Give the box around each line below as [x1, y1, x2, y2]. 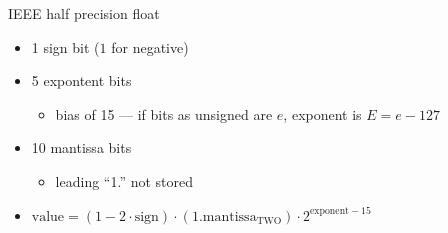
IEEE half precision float [8, 3, 160, 23]
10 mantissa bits [31, 137, 132, 158]
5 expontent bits [31, 70, 132, 91]
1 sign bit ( [31, 36, 100, 57]
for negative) [111, 36, 189, 57]
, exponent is [283, 103, 362, 124]
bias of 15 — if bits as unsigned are [55, 103, 273, 124]
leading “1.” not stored [55, 170, 193, 191]
